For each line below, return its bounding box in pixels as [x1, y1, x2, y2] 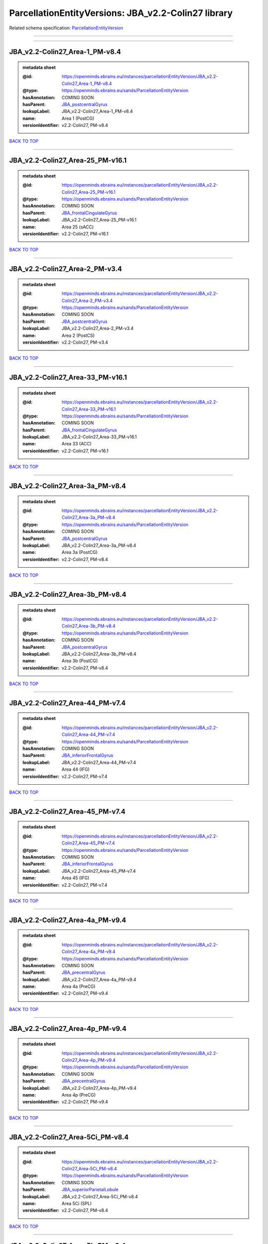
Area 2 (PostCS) [62, 332, 95, 338]
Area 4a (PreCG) [62, 983, 96, 990]
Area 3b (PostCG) [62, 658, 98, 664]
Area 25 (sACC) [62, 224, 94, 230]
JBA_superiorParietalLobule [62, 1187, 119, 1193]
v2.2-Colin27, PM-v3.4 [62, 339, 109, 345]
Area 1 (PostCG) [62, 115, 94, 121]
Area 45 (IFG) [62, 875, 89, 881]
